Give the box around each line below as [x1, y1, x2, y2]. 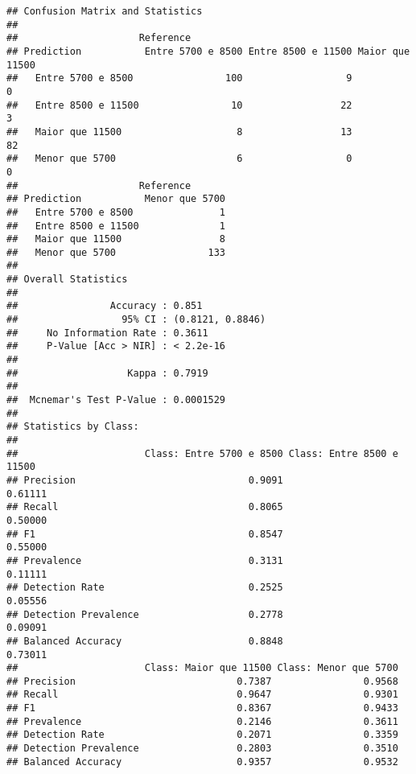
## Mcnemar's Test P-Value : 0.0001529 [6, 394, 226, 406]
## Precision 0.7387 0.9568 [6, 675, 398, 687]
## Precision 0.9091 [6, 474, 283, 486]
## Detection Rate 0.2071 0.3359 [6, 729, 398, 741]
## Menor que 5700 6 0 [6, 153, 352, 165]
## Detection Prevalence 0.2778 [6, 608, 283, 620]
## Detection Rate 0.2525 [6, 582, 283, 594]
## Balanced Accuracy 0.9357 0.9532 [6, 755, 398, 768]
